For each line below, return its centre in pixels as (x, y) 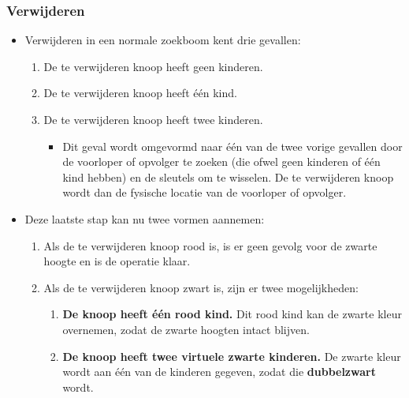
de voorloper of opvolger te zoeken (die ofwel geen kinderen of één (221, 161)
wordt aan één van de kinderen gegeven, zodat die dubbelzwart (219, 372)
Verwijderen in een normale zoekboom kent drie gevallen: (163, 40)
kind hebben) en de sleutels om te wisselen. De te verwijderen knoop (228, 176)
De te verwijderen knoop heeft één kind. (140, 93)
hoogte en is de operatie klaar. (117, 261)
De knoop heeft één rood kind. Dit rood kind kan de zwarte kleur (232, 314)
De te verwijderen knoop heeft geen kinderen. (153, 66)
